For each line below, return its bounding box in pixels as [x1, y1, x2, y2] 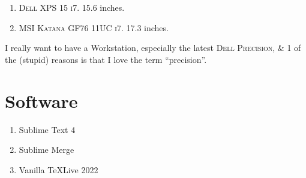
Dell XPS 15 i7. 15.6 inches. [19, 1, 125, 13]
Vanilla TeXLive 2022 [19, 163, 98, 176]
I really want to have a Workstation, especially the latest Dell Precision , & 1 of [5, 41, 301, 54]
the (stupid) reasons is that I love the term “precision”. [5, 53, 207, 65]
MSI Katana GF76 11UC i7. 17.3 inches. [19, 21, 169, 34]
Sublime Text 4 [19, 123, 76, 135]
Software [5, 88, 78, 113]
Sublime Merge [19, 143, 74, 156]
